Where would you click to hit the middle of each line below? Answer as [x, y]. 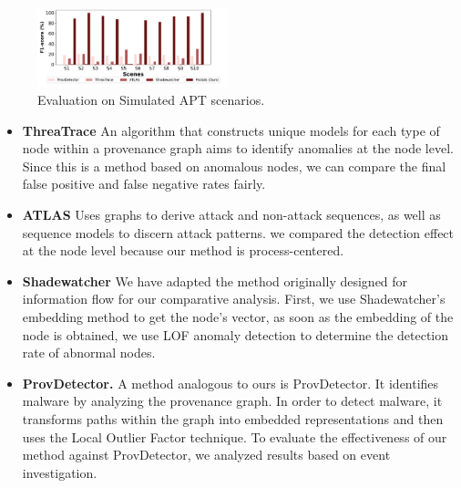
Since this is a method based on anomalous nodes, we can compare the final [234, 166]
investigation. [60, 472]
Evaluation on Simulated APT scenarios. [151, 100]
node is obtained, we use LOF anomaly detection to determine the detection [236, 334]
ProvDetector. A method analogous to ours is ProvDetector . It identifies [230, 383]
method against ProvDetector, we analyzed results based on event [206, 455]
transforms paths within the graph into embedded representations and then [233, 419]
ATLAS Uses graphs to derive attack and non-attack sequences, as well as [231, 215]
